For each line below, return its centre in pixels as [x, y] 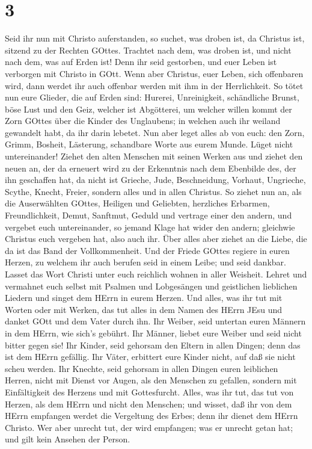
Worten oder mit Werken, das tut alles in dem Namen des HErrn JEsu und [144, 309]
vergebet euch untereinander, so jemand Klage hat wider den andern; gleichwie [150, 227]
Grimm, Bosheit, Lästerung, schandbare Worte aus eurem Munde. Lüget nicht [149, 144]
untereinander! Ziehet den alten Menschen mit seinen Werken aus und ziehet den [154, 156]
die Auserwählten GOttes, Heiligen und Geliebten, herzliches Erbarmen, [137, 203]
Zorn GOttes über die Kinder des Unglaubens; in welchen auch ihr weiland [143, 121]
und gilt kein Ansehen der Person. [68, 439]
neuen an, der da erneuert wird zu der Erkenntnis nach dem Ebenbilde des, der [151, 168]
